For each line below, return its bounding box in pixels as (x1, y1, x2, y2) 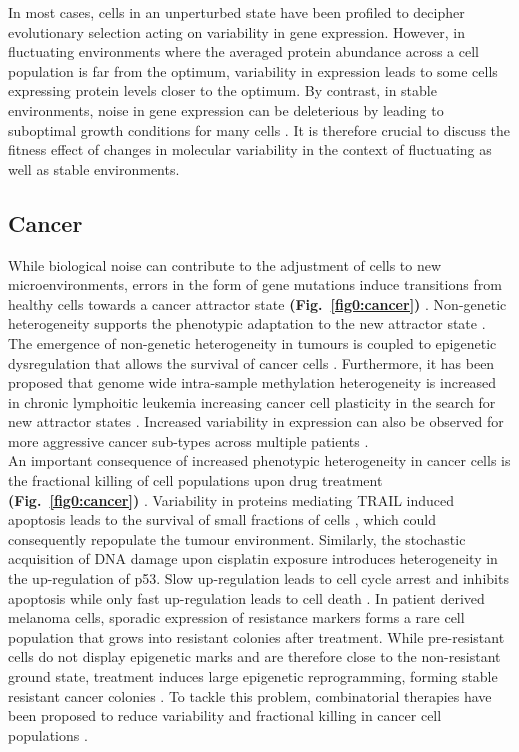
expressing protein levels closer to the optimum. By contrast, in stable (8, 80, 437, 101)
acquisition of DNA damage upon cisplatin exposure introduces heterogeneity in (8, 548, 498, 569)
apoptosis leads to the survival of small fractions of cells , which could (8, 509, 437, 530)
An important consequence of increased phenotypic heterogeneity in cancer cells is (8, 450, 511, 471)
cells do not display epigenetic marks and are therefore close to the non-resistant (8, 646, 501, 667)
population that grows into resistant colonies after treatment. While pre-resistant (8, 626, 505, 647)
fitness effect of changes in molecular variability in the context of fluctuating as (8, 139, 492, 160)
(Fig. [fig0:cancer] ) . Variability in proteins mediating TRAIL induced (8, 489, 455, 510)
